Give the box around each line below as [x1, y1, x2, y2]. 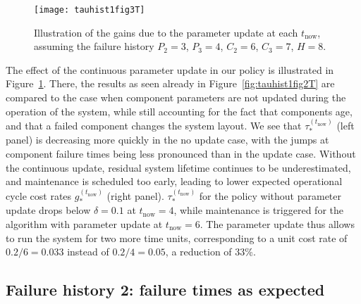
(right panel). [106, 188, 164, 203]
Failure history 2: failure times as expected [6, 279, 325, 300]
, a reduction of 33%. [165, 244, 256, 259]
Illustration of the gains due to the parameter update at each [34, 25, 298, 39]
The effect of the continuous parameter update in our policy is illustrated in [6, 62, 334, 77]
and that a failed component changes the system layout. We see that [6, 118, 302, 133]
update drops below [6, 203, 91, 217]
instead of [67, 244, 109, 259]
